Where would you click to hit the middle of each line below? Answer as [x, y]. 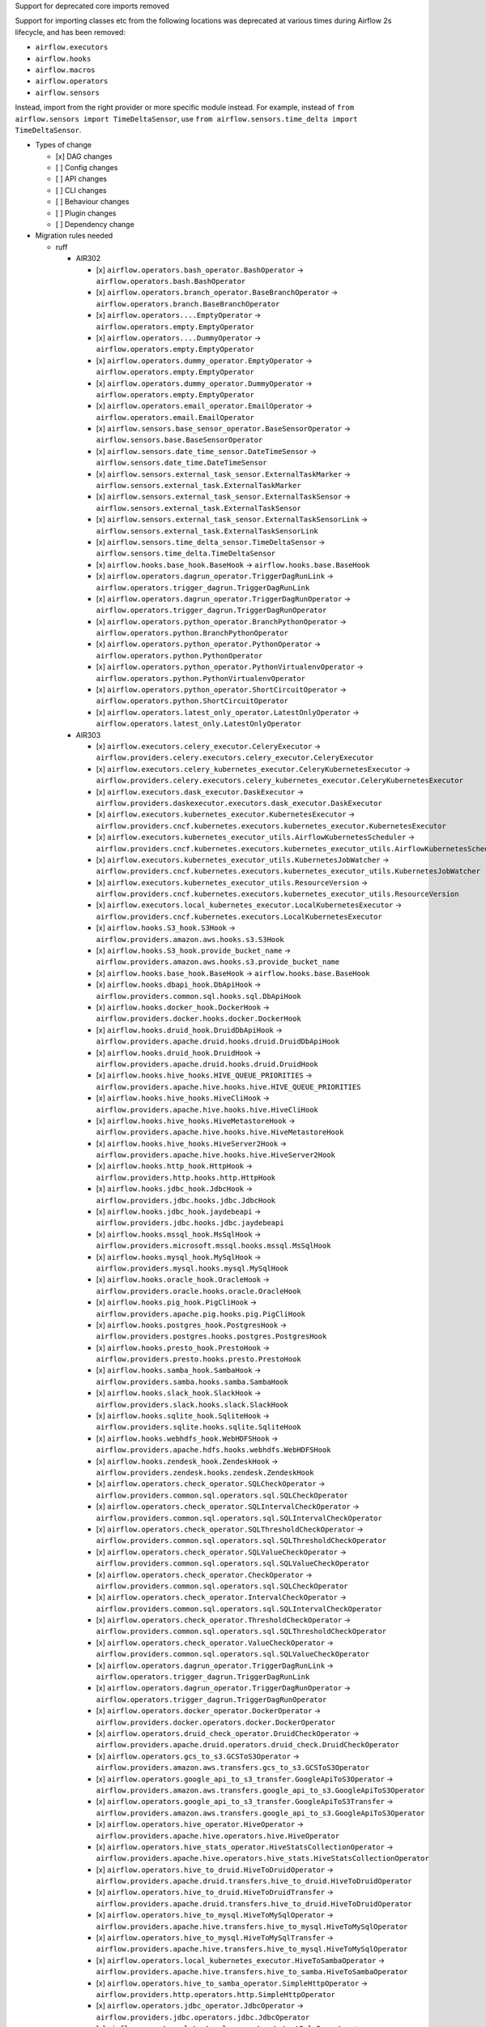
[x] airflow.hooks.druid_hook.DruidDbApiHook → [189, 1030]
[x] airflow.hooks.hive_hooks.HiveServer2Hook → [192, 1143]
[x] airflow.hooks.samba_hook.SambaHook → [179, 1370]
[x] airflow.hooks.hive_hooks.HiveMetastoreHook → [196, 1121]
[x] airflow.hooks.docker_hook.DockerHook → [183, 1007]
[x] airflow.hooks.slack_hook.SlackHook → [179, 1393]
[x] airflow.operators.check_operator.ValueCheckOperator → [215, 1643]
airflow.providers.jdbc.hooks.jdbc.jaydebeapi [190, 1223]
